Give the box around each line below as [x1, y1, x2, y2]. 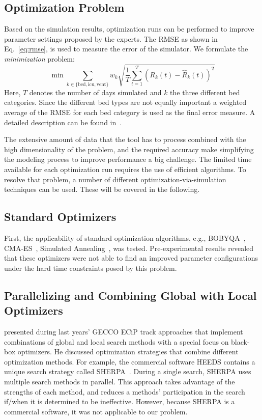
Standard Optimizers [4, 209, 117, 225]
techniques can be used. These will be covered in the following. [4, 184, 200, 194]
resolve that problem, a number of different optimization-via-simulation [4, 174, 226, 184]
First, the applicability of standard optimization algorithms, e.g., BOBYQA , [4, 233, 246, 243]
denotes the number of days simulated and [29, 87, 162, 97]
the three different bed [170, 87, 240, 97]
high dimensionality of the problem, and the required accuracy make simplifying [4, 144, 254, 154]
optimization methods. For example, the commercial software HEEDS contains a [4, 356, 255, 367]
